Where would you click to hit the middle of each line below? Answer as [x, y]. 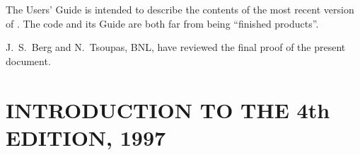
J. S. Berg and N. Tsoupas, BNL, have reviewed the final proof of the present [176, 47]
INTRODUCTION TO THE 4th [168, 109]
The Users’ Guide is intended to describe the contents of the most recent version [180, 9]
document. [28, 61]
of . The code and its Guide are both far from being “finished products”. [162, 23]
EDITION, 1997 [86, 137]
